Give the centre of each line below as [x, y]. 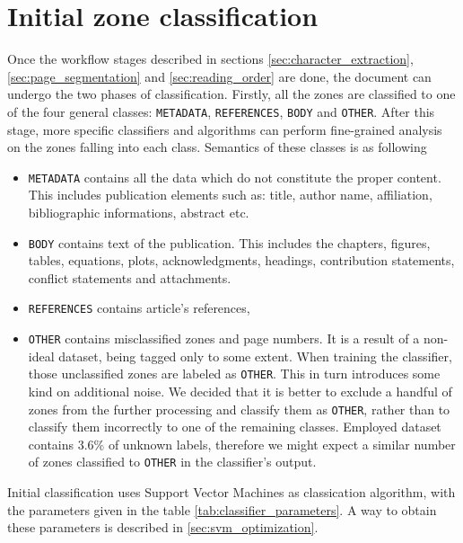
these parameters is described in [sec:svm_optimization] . [163, 527]
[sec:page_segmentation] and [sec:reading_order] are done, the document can [219, 76]
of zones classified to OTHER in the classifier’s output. [172, 462]
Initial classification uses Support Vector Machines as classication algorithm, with [231, 492]
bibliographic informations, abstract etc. [139, 212]
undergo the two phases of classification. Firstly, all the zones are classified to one [231, 94]
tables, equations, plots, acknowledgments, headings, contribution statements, [241, 260]
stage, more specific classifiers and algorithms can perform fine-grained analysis [225, 129]
